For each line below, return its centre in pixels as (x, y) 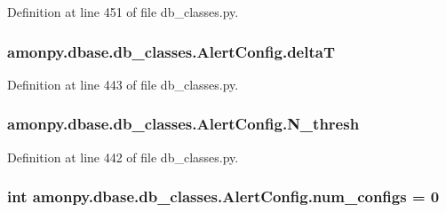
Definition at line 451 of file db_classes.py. (123, 12)
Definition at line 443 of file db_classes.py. (123, 84)
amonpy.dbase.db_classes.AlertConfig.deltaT (171, 51)
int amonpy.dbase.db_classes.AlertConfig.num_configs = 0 (223, 196)
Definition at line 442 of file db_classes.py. (123, 157)
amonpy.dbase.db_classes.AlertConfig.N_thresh (183, 124)
